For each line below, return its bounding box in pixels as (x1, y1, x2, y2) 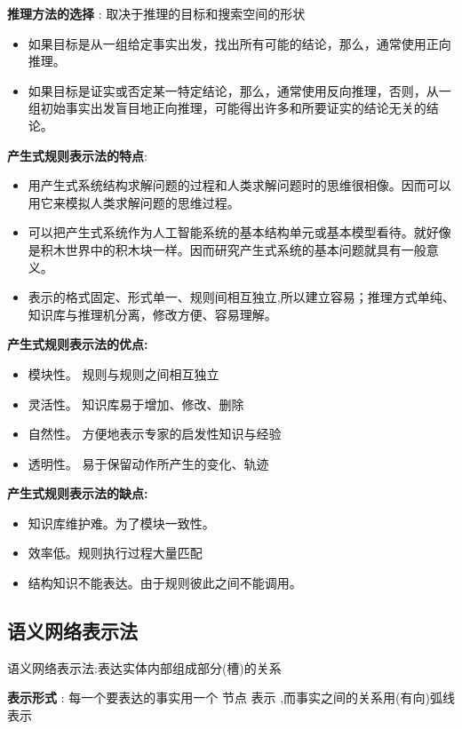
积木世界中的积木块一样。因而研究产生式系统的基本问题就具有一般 (40, 240, 426, 258)
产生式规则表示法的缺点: (7, 484, 148, 503)
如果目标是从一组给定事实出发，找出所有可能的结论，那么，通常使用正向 (28, 34, 451, 52)
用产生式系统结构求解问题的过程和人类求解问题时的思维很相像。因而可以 (28, 176, 451, 194)
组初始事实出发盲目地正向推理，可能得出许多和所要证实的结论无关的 (28, 99, 426, 117)
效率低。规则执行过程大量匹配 (28, 543, 203, 562)
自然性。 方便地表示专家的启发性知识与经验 (28, 424, 282, 443)
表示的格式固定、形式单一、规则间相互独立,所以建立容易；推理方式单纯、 (28, 288, 455, 306)
